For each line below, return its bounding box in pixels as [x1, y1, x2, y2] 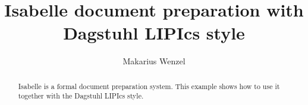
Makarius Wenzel [122, 55, 186, 67]
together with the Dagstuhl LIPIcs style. [18, 91, 144, 101]
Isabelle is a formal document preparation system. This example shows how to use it [18, 81, 280, 91]
